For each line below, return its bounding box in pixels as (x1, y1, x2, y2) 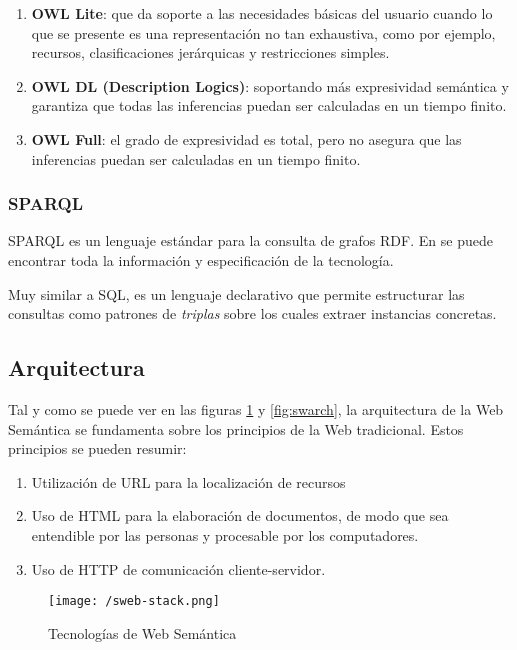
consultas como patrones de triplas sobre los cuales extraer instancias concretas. (8, 303, 497, 324)
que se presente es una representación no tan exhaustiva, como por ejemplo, (31, 22, 496, 43)
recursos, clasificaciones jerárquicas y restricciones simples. (31, 42, 390, 63)
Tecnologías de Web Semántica (48, 622, 237, 643)
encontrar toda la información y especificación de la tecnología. (8, 249, 394, 270)
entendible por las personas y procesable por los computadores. (31, 524, 419, 545)
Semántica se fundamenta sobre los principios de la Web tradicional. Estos (8, 418, 464, 439)
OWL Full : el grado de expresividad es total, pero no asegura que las (31, 128, 462, 149)
